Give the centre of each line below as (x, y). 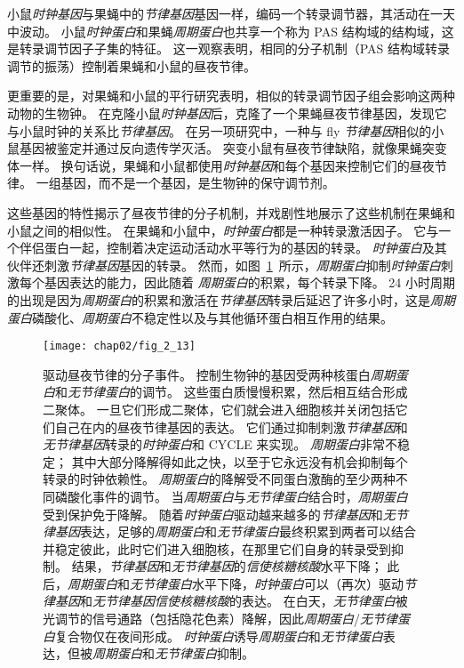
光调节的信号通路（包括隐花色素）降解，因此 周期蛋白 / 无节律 (220, 619)
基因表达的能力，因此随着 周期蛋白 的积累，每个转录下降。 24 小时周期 (249, 282)
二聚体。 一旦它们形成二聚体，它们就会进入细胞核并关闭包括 (219, 409)
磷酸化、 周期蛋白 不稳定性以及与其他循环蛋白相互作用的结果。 (212, 317)
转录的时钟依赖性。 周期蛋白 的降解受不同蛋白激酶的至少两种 (219, 479)
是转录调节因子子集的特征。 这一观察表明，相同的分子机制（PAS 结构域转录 (228, 48)
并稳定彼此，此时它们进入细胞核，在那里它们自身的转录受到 (217, 548)
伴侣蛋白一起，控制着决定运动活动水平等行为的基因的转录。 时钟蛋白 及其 (233, 248)
